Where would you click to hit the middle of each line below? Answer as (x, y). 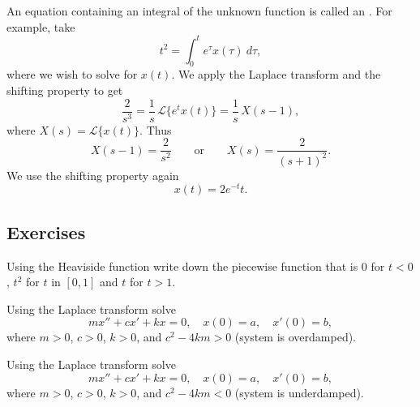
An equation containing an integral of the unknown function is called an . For (199, 11)
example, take (41, 26)
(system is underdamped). (299, 392)
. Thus (156, 129)
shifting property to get (65, 90)
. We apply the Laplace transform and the (276, 74)
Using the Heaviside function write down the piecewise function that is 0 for (196, 266)
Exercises (46, 231)
